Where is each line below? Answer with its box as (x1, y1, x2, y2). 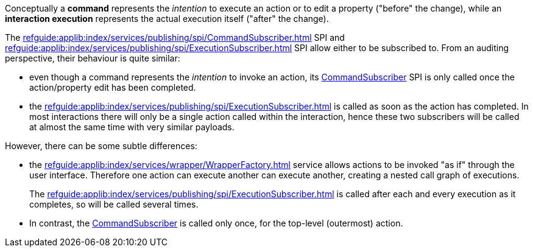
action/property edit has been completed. (29, 82, 196, 93)
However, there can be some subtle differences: (5, 141, 197, 151)
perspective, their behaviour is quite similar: (5, 53, 180, 63)
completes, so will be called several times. (29, 199, 199, 209)
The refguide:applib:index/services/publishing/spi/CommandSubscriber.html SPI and (5, 32, 345, 43)
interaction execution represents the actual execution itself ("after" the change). (5, 13, 329, 24)
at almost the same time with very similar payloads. (29, 122, 235, 132)
